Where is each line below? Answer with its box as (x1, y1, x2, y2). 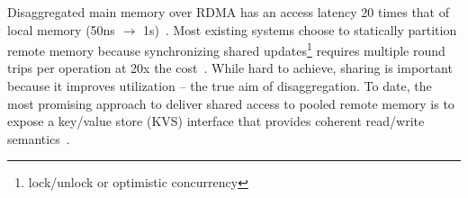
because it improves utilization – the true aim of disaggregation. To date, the (7, 76, 432, 95)
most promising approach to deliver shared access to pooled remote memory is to (7, 94, 454, 112)
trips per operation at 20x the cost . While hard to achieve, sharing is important (7, 58, 453, 77)
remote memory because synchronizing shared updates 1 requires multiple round (7, 39, 445, 59)
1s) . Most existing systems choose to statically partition (142, 20, 457, 39)
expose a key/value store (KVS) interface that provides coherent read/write (7, 112, 425, 130)
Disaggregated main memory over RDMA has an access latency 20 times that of (7, 3, 450, 21)
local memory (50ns (7, 20, 115, 39)
